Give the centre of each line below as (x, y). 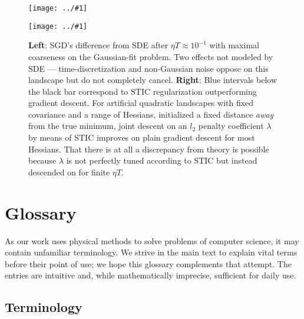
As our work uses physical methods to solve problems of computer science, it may (152, 240)
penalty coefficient (231, 126)
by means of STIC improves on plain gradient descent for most (142, 137)
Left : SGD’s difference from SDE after (98, 45)
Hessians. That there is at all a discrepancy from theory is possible (149, 149)
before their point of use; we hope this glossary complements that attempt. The (148, 263)
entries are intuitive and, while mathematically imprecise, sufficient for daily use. (151, 275)
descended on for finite (69, 172)
